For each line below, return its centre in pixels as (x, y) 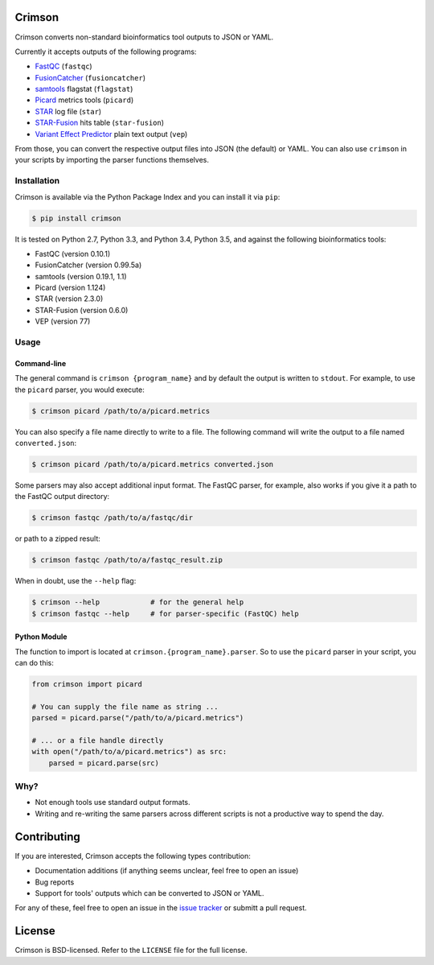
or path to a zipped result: (57, 538)
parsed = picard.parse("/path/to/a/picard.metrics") (138, 718)
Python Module (41, 637)
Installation (37, 181)
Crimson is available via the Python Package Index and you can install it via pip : (147, 196)
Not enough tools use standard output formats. (113, 802)
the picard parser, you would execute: (80, 390)
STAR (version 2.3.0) (69, 299)
